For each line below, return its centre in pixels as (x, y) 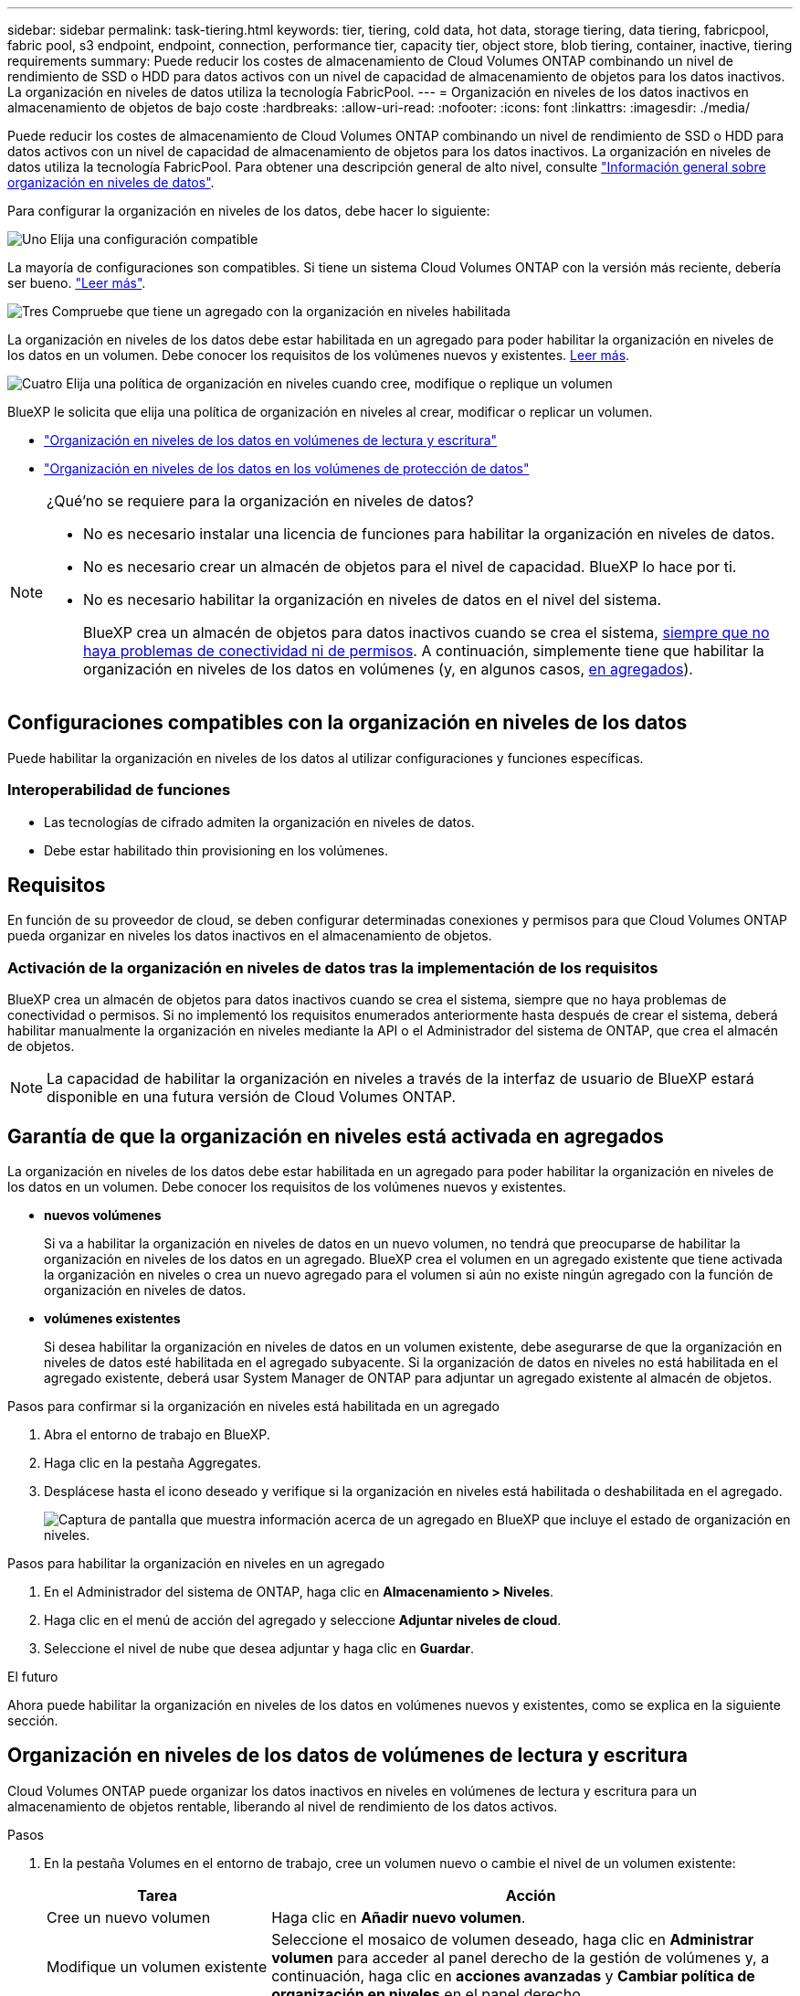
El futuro (33, 1677)
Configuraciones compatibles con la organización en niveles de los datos (347, 723)
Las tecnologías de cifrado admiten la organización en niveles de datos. (259, 822)
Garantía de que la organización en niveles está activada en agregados (336, 1136)
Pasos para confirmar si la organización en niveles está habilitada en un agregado (253, 1407)
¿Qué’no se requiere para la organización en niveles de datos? (260, 501)
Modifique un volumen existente (157, 1966)
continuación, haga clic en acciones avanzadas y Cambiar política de (513, 1975)
